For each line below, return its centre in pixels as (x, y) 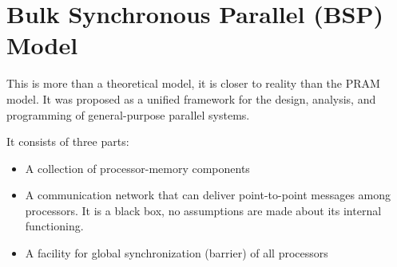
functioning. (54, 226)
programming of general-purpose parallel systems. (128, 114)
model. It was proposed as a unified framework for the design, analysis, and (191, 98)
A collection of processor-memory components (137, 168)
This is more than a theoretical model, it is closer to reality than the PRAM (193, 83)
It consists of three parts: (68, 141)
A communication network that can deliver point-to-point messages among (208, 195)
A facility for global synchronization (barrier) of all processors (177, 253)
